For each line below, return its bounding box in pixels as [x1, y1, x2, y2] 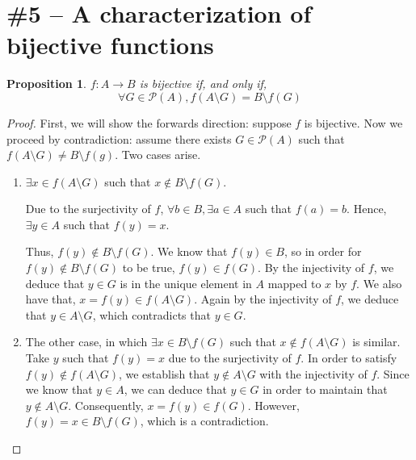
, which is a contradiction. [140, 412, 269, 429]
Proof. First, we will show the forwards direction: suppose [6, 114, 292, 131]
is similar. [352, 333, 401, 350]
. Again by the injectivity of [194, 291, 332, 307]
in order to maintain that [263, 381, 388, 398]
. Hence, [347, 200, 387, 217]
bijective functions [6, 28, 214, 61]
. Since [376, 365, 410, 382]
